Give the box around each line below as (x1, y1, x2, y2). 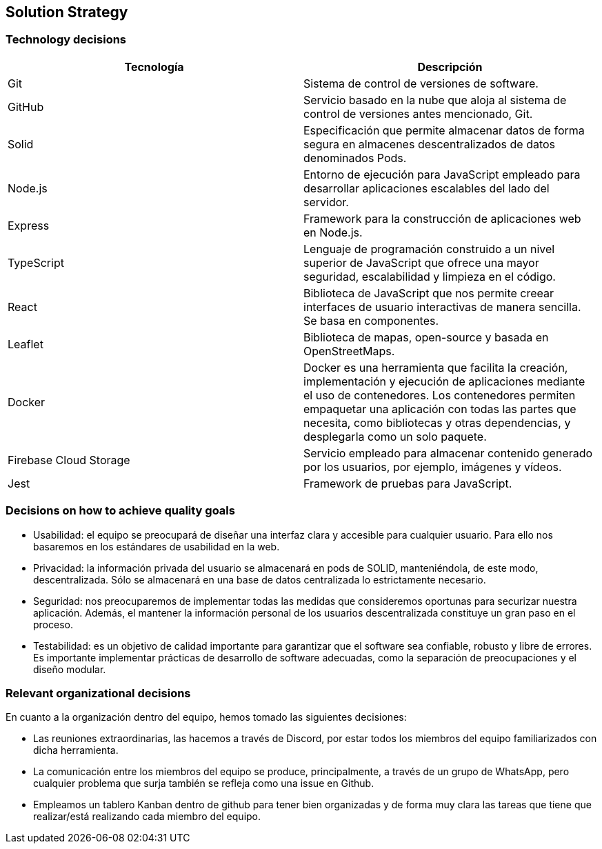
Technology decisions (6, 32, 127, 47)
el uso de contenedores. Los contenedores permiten (303, 388, 576, 402)
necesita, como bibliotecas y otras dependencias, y (303, 415, 571, 430)
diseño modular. (33, 663, 106, 675)
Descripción (417, 59, 483, 74)
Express (8, 218, 50, 232)
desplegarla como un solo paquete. (303, 429, 487, 443)
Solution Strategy (6, 3, 128, 21)
